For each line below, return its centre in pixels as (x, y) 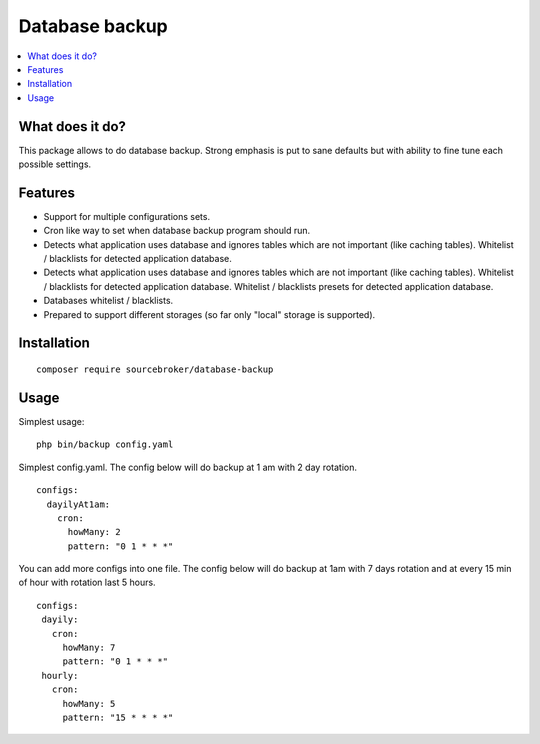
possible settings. (55, 164)
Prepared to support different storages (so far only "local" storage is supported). (209, 314)
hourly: (60, 675)
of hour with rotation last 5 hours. (87, 582)
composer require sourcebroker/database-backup (155, 369)
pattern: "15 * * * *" (118, 717)
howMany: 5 (89, 703)
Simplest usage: (51, 421)
